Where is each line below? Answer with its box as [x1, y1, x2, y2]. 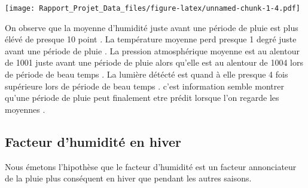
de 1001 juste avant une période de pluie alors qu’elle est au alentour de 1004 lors [5, 56, 303, 69]
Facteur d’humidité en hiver [5, 132, 181, 150]
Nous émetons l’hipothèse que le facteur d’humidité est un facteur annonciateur [5, 160, 297, 172]
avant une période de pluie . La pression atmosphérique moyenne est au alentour [5, 44, 300, 57]
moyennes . [5, 103, 45, 115]
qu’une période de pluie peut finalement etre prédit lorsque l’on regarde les [5, 91, 279, 104]
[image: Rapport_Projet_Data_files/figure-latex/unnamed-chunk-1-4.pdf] [5, 4, 300, 13]
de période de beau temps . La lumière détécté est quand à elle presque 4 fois [5, 68, 288, 81]
